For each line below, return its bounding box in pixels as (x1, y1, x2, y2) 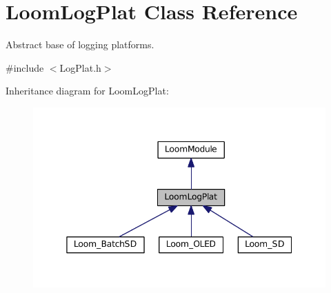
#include (6, 60, 44, 74)
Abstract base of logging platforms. (6, 37, 154, 52)
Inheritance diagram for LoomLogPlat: (6, 83, 169, 98)
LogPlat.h (59, 60, 101, 74)
